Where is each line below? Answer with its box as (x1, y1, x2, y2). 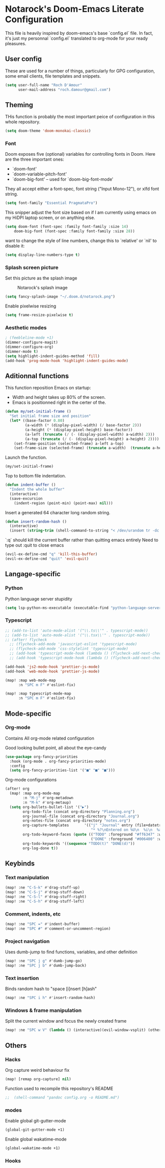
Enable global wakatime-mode (5, 1136, 67, 1142)
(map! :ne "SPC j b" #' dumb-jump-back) (5, 963, 87, 968)
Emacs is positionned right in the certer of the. (12, 399, 107, 406)
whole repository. (5, 119, 41, 125)
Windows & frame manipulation (5, 1007, 82, 1014)
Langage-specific (5, 570, 61, 578)
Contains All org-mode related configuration (5, 735, 94, 741)
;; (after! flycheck (5, 637, 48, 642)
